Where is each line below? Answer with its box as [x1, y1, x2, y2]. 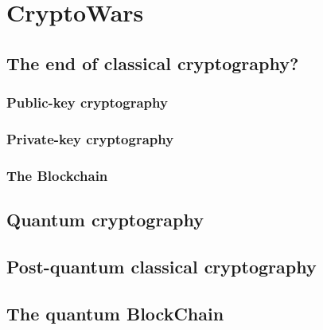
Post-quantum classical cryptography [6, 253, 317, 278]
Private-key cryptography [6, 128, 174, 148]
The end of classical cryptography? [6, 50, 299, 75]
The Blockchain [6, 165, 108, 185]
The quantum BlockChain [6, 301, 224, 325]
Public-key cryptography [6, 92, 168, 112]
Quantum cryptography [6, 207, 204, 232]
